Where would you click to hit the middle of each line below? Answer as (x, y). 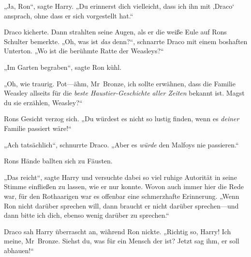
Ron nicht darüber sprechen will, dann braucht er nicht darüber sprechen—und (121, 205)
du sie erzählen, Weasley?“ (43, 102)
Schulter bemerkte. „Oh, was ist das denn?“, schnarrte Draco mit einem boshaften (126, 41)
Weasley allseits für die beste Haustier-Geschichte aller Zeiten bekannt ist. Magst (124, 93)
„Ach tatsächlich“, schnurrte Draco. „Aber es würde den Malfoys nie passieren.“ (121, 144)
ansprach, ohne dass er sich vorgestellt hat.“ (69, 15)
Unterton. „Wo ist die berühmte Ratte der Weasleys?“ (84, 51)
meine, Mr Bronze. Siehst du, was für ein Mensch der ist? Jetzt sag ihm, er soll (122, 241)
